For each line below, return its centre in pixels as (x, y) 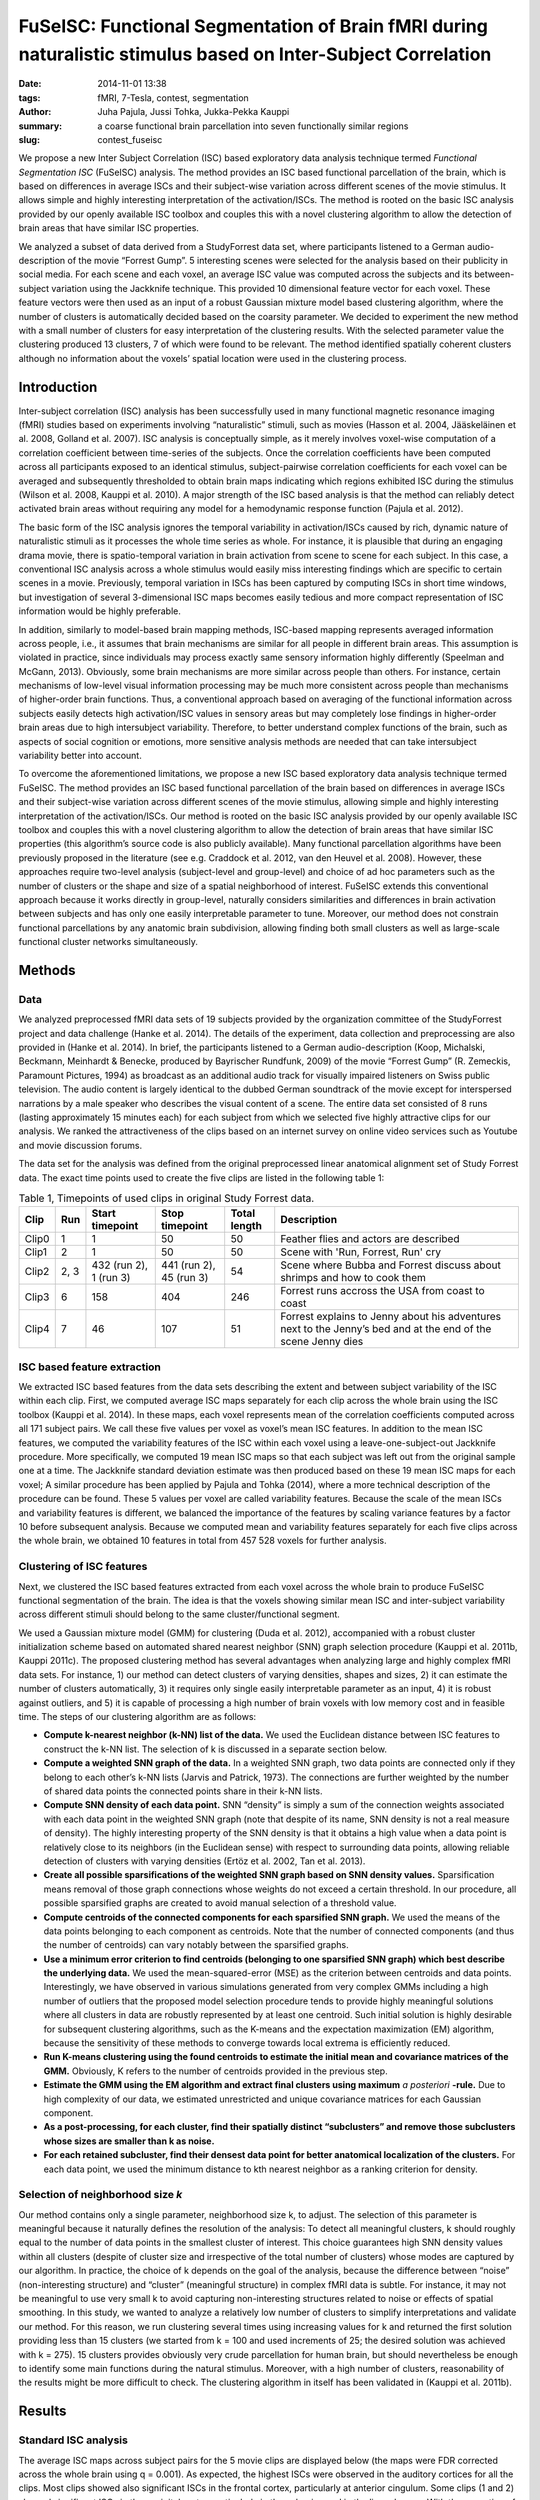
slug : (29, 139)
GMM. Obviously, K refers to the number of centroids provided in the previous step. (216, 2071)
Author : (35, 112)
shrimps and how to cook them (353, 1278)
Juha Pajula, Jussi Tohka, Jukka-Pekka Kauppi (193, 112)
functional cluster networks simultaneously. (108, 942)
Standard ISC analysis (73, 2440)
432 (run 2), (120, 1265)
